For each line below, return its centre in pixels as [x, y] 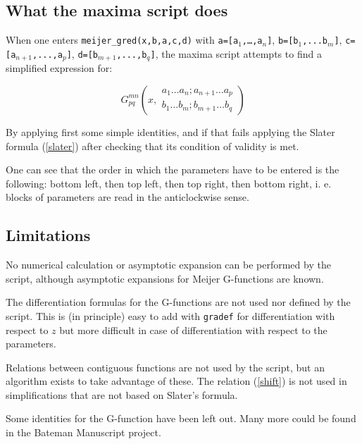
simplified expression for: [59, 68]
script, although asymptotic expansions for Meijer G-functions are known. [165, 278]
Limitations [48, 235]
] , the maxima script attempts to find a [236, 53]
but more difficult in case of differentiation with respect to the [193, 329]
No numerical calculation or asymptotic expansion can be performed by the [168, 265]
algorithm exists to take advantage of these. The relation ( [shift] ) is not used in [176, 381]
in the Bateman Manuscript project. [83, 432]
